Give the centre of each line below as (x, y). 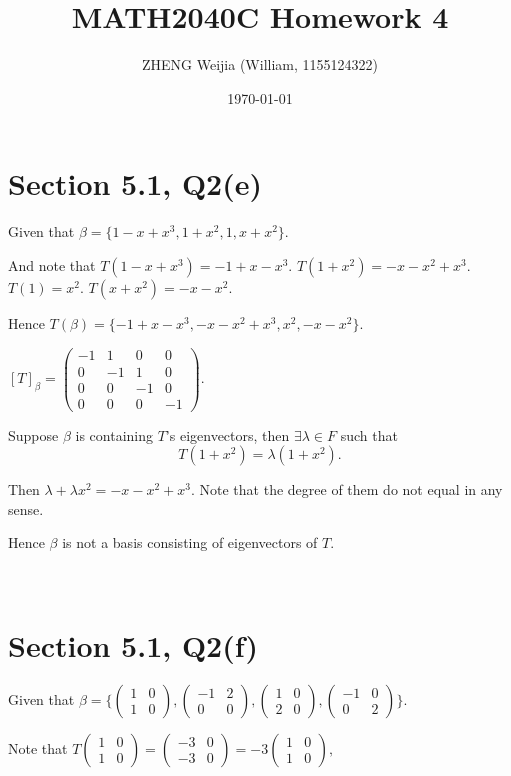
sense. (26, 508)
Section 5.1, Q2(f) (133, 644)
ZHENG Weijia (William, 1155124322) (260, 64)
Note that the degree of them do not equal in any (351, 489)
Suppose (33, 434)
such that (369, 434)
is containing (114, 434)
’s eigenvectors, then (227, 434)
